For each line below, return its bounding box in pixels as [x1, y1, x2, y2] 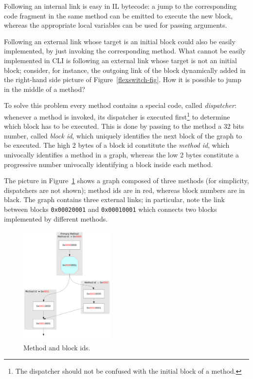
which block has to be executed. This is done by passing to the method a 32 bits [4, 121, 244, 131]
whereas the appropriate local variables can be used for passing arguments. [4, 20, 227, 30]
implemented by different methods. [4, 213, 108, 224]
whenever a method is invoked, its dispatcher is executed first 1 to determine [4, 110, 230, 121]
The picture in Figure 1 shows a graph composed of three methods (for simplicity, [4, 175, 249, 186]
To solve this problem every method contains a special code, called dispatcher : [4, 100, 236, 110]
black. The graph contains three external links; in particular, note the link [4, 194, 225, 205]
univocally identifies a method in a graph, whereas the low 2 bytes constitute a [4, 149, 239, 159]
